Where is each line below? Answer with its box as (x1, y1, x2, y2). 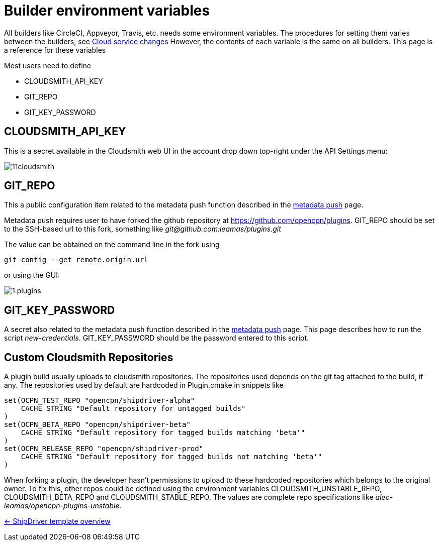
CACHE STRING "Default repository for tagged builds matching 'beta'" (21, 428, 305, 437)
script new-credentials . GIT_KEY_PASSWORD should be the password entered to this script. (4, 334, 309, 343)
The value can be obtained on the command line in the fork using (4, 240, 220, 249)
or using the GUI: (4, 271, 60, 280)
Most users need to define (4, 61, 91, 70)
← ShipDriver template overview (4, 517, 111, 526)
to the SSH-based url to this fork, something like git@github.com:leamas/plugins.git (4, 225, 281, 234)
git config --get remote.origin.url (4, 256, 148, 264)
